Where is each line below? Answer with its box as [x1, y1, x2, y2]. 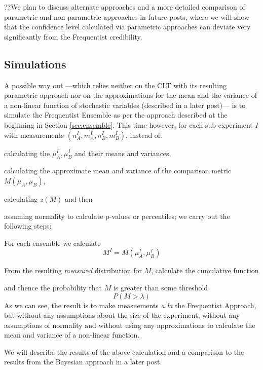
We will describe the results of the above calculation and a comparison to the [4, 346, 244, 357]
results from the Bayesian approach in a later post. [4, 356, 162, 367]
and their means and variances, [74, 147, 171, 158]
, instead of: [125, 129, 162, 140]
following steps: [4, 220, 52, 231]
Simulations [4, 56, 66, 71]
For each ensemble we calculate [4, 237, 101, 248]
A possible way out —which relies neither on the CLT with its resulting [4, 80, 227, 90]
